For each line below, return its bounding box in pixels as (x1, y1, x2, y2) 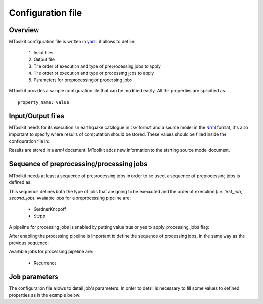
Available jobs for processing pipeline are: (9, 249, 94, 255)
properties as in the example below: (9, 292, 81, 298)
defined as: (9, 179, 32, 185)
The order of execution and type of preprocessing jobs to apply (33, 63, 161, 69)
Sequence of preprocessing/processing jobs (9, 160, 148, 168)
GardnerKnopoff (33, 206, 66, 212)
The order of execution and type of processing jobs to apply (33, 70, 154, 76)
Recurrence (33, 260, 57, 266)
